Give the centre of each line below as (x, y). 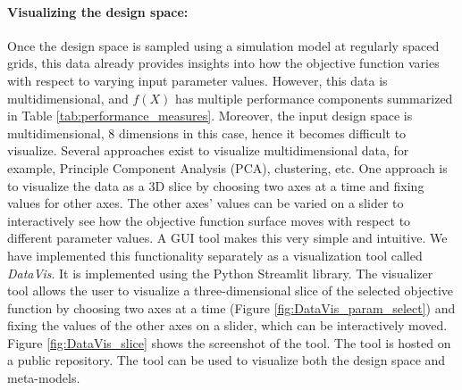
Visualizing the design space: (98, 11)
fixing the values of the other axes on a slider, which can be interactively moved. (227, 325)
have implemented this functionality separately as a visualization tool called (215, 255)
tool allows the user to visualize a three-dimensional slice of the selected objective (231, 290)
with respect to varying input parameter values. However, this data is (197, 80)
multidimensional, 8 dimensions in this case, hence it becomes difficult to (207, 133)
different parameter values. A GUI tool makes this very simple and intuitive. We (227, 238)
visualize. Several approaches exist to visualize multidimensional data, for (208, 150)
